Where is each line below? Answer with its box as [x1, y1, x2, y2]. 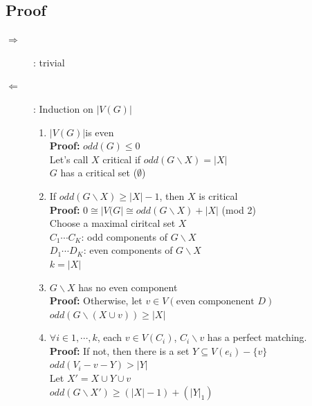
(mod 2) [221, 202, 256, 216]
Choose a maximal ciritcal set [49, 216, 176, 230]
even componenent [176, 297, 255, 307]
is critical [199, 188, 238, 203]
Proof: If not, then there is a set [49, 343, 190, 358]
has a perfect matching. [207, 330, 307, 344]
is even [85, 124, 114, 139]
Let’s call [49, 151, 89, 166]
